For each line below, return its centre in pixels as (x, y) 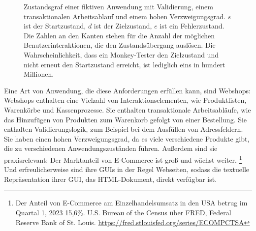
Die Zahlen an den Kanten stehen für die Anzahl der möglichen (119, 35)
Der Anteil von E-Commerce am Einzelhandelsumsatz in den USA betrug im (131, 203)
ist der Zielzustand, (123, 26)
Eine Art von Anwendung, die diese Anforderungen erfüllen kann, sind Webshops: (127, 90)
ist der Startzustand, (55, 26)
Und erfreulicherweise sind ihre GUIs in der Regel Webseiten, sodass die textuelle (127, 169)
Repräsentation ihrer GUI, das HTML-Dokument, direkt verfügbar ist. (111, 179)
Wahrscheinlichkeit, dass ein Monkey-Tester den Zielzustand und (121, 54)
